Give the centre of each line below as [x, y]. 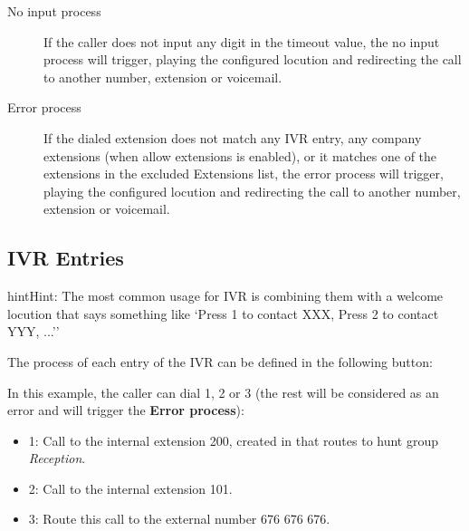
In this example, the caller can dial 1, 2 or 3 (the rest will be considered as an [223, 392]
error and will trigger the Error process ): [126, 410]
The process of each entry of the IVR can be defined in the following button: [220, 361]
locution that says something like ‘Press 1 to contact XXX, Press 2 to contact [223, 313]
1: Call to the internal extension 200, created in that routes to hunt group [234, 440]
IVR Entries [66, 258]
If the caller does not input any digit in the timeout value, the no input [242, 41]
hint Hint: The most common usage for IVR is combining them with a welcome [225, 296]
